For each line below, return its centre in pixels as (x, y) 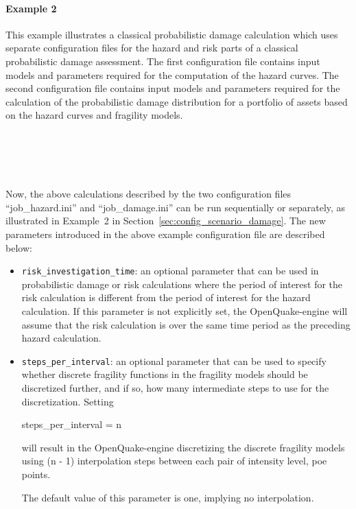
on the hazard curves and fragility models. (94, 115)
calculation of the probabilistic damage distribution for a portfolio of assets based (177, 101)
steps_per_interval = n (72, 424)
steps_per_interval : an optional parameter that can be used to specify (174, 360)
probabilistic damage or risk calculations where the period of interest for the (182, 284)
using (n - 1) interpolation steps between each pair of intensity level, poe (174, 461)
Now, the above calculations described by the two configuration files (149, 194)
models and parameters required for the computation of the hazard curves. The (172, 74)
